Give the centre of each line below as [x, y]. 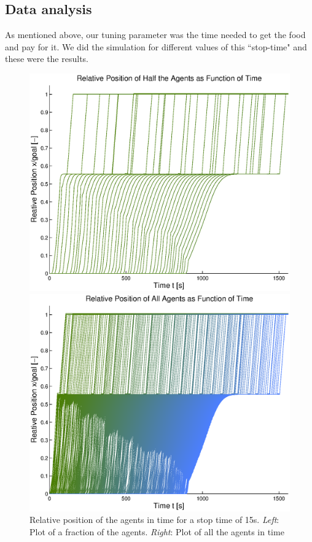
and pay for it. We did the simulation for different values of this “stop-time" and [156, 46]
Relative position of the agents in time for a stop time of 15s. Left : [154, 520]
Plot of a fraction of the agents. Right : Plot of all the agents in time [157, 531]
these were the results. [47, 59]
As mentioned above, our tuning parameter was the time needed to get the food [155, 35]
